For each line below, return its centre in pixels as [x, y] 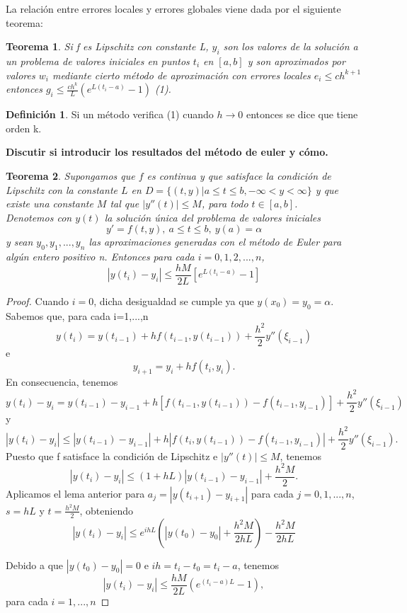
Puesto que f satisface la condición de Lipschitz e [112, 456]
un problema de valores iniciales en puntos [98, 61]
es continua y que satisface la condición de [239, 176]
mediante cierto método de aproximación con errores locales [181, 75]
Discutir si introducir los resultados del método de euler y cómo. [167, 152]
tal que [125, 204]
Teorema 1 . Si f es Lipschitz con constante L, [107, 46]
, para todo [225, 204]
